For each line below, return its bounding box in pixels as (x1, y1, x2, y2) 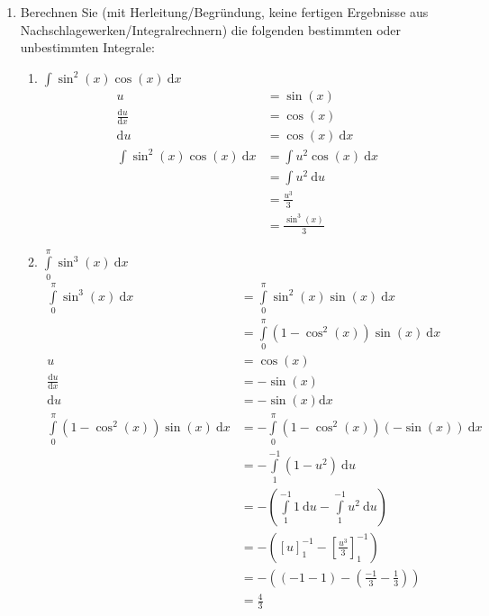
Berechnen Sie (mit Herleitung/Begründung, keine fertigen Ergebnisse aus (20, 3, 429, 21)
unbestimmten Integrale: (20, 38, 155, 57)
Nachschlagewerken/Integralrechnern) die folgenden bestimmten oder (20, 20, 402, 39)
